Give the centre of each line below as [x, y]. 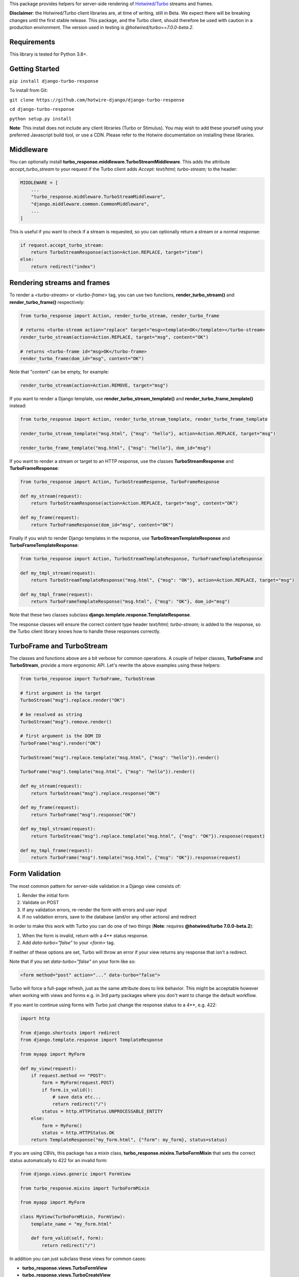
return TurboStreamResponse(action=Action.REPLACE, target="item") [117, 252]
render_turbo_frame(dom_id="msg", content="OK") [82, 358]
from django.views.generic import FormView [76, 1174]
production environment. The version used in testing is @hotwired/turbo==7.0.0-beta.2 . [102, 28]
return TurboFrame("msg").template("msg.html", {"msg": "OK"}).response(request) [136, 858]
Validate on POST [41, 903]
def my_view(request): [48, 1068]
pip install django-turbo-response [54, 81]
